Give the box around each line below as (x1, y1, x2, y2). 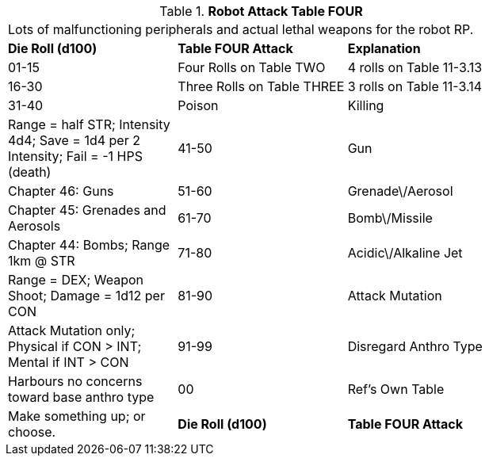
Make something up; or (8, 408, 146, 424)
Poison (178, 97, 219, 113)
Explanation (347, 40, 421, 56)
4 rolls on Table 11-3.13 (347, 59, 483, 75)
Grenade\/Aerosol (347, 183, 453, 199)
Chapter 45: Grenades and (8, 202, 166, 218)
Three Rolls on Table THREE (178, 78, 345, 94)
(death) (8, 164, 52, 180)
